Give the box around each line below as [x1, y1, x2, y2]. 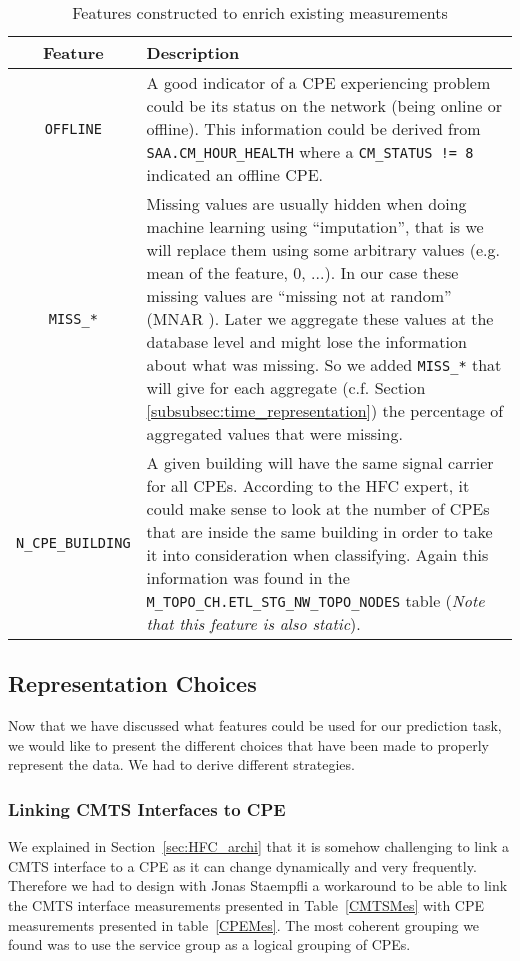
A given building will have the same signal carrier [146, 451, 494, 474]
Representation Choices [8, 668, 257, 699]
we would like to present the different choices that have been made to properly [8, 734, 489, 755]
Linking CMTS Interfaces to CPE [8, 796, 286, 821]
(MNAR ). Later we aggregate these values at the [146, 307, 494, 330]
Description [146, 41, 240, 64]
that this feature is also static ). [146, 612, 361, 635]
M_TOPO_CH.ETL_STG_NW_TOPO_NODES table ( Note [146, 589, 485, 612]
